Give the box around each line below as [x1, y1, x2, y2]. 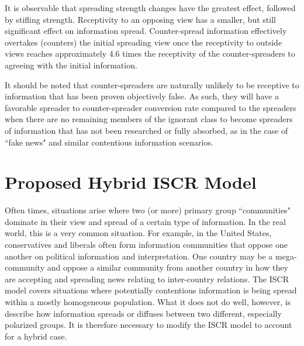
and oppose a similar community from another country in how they [47, 261, 288, 274]
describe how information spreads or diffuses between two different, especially [5, 307, 282, 319]
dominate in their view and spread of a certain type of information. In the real [5, 215, 286, 227]
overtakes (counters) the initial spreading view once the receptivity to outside [5, 36, 282, 48]
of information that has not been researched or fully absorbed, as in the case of [5, 124, 288, 136]
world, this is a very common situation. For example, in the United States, [5, 227, 272, 239]
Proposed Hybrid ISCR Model [5, 170, 257, 194]
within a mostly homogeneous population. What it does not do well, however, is [5, 296, 291, 307]
